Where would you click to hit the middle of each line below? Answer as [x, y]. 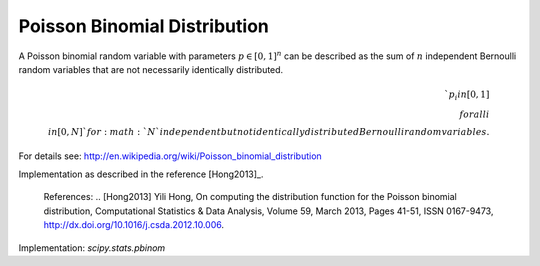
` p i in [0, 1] [466, 95]
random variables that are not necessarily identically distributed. [151, 69]
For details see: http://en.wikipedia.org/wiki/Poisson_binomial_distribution [170, 156]
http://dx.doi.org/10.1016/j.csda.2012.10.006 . [134, 225]
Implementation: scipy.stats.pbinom [92, 247]
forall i [474, 114]
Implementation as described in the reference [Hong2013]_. [141, 174]
